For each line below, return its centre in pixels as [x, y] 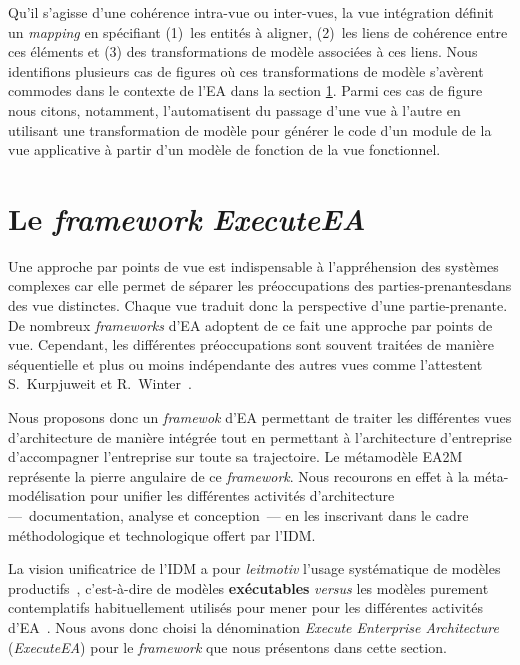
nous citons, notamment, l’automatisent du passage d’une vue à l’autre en [234, 109]
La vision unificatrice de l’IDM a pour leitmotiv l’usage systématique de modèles [254, 568]
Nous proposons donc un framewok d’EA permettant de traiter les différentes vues [260, 417]
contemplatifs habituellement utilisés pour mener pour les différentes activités [246, 607]
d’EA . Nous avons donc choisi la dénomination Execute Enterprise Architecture [253, 626]
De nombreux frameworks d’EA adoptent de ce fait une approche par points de [250, 324]
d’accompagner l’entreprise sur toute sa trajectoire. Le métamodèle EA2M [235, 456]
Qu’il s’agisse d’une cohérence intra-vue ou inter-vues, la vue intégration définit [251, 12]
